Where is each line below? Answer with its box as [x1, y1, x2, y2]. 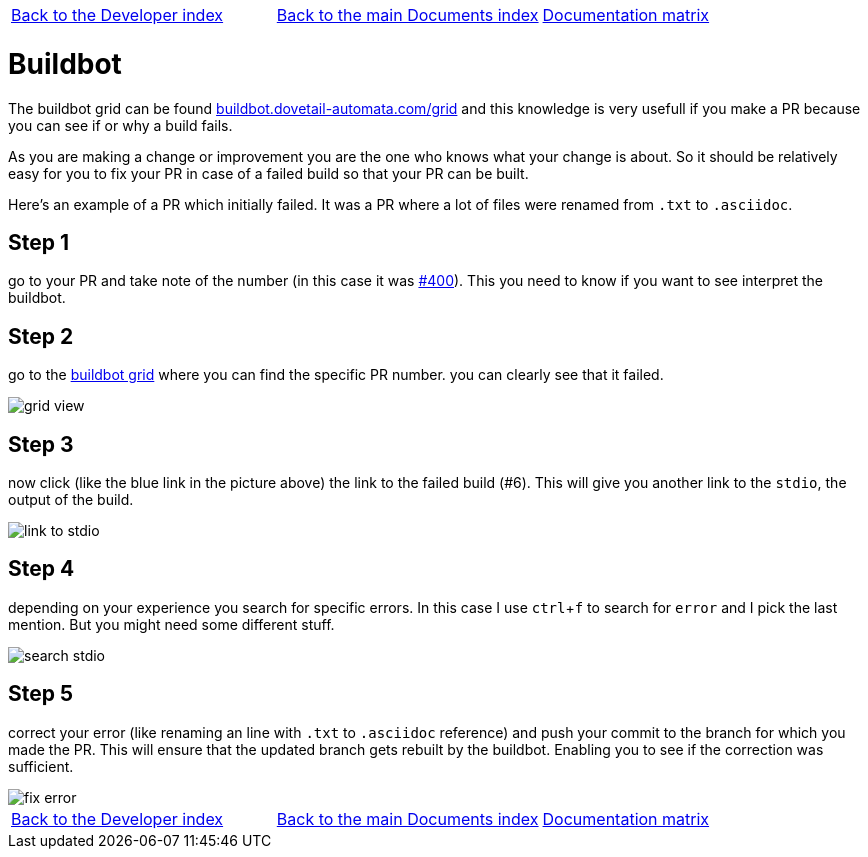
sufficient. [8, 757, 74, 775]
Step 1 [8, 229, 70, 255]
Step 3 [8, 431, 74, 457]
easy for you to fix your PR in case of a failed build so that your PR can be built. [8, 164, 529, 182]
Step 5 [8, 681, 74, 707]
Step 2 [8, 323, 74, 349]
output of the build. [8, 491, 134, 509]
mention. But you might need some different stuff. [8, 615, 335, 633]
